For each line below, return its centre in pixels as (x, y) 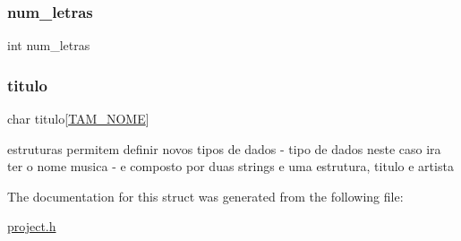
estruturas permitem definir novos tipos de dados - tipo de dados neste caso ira (224, 148)
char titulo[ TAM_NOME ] (78, 119)
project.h (32, 226)
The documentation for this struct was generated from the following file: (205, 196)
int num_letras (49, 45)
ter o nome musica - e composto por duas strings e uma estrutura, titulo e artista (230, 166)
